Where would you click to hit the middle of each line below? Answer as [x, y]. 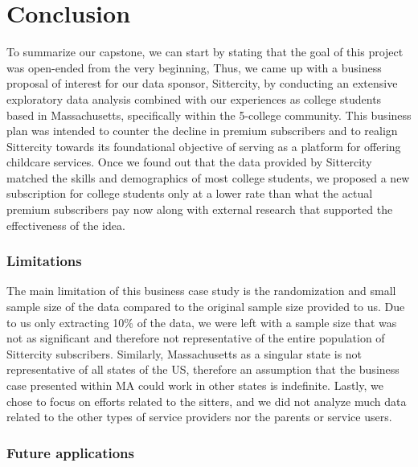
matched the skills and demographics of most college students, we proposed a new [208, 177]
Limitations [44, 261]
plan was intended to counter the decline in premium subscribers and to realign [202, 131]
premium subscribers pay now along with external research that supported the [200, 209]
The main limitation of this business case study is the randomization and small [201, 291]
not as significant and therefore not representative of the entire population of [196, 338]
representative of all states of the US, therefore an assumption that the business [203, 369]
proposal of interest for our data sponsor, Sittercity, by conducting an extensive [202, 83]
